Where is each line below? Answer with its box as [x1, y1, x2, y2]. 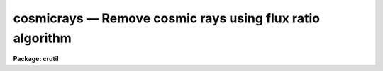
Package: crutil [13, 55, 60, 63]
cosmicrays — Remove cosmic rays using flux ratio [13, 11, 321, 26]
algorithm [13, 30, 72, 46]
